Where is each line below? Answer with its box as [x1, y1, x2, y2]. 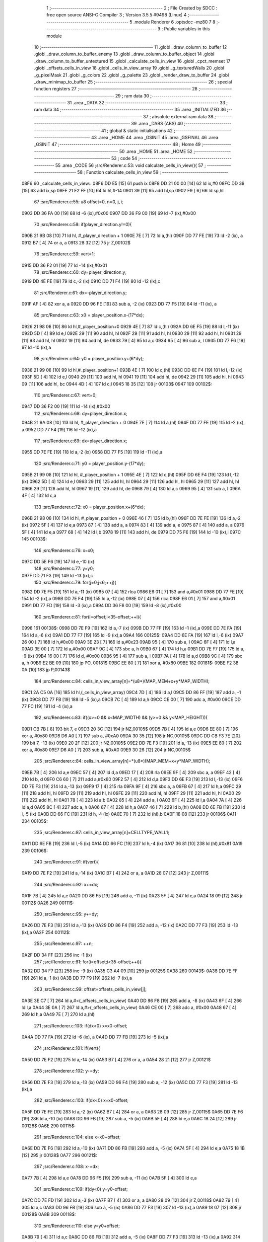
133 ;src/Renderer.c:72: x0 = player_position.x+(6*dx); [34, 504, 145, 510]
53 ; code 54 [111, 155, 137, 161]
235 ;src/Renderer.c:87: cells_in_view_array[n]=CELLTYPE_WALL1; [34, 829, 170, 835]
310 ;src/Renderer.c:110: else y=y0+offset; [34, 1223, 120, 1229]
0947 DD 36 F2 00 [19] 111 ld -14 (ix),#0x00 [21, 403, 111, 409]
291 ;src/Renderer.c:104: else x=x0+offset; [34, 1134, 121, 1140]
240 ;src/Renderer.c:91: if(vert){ [34, 859, 99, 865]
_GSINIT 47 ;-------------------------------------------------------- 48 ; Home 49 [34, 142, 201, 148]
